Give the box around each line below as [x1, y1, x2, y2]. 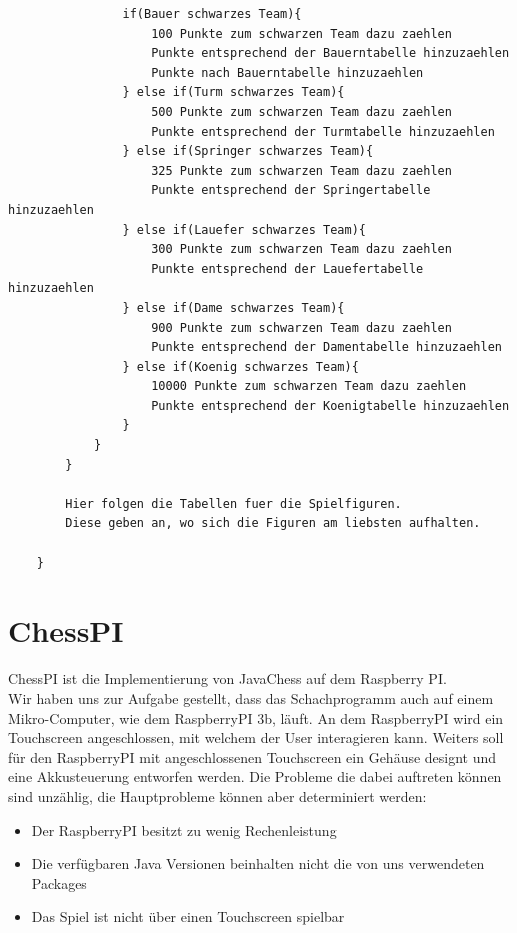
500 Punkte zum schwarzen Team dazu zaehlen [151, 104, 452, 119]
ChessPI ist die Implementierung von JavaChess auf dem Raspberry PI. [8, 668, 447, 689]
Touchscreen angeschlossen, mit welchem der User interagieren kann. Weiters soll [8, 727, 504, 748]
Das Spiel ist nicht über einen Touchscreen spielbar [31, 906, 345, 927]
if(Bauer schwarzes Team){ [122, 7, 302, 21]
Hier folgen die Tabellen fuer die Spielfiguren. [65, 496, 402, 511]
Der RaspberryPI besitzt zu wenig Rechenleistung [31, 819, 337, 840]
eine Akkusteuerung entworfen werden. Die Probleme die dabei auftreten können [8, 766, 502, 787]
